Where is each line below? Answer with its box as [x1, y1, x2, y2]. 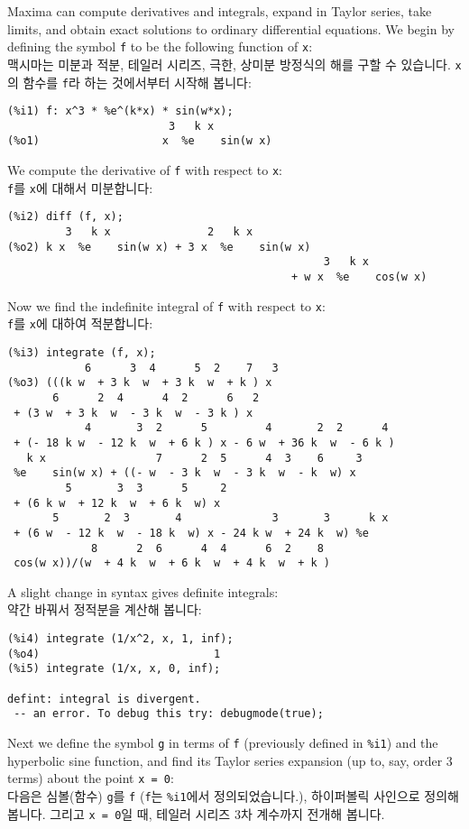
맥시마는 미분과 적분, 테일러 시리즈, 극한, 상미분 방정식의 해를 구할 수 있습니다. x [7, 54, 462, 73]
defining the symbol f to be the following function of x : [7, 37, 313, 56]
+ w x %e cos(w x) [291, 271, 428, 284]
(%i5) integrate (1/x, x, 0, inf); [7, 662, 221, 676]
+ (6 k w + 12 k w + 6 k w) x [14, 496, 221, 510]
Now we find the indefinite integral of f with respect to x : [7, 296, 326, 315]
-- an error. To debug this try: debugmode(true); [14, 707, 324, 721]
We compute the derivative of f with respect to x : [7, 161, 282, 180]
